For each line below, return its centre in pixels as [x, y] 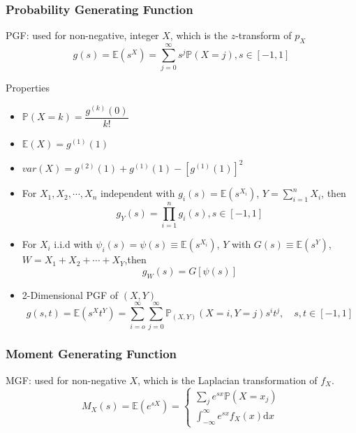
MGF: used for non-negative [66, 380]
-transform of [264, 35]
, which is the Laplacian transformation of [227, 380]
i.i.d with [73, 244]
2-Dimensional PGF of [70, 294]
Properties [28, 88]
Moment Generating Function [91, 354]
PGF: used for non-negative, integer [82, 35]
